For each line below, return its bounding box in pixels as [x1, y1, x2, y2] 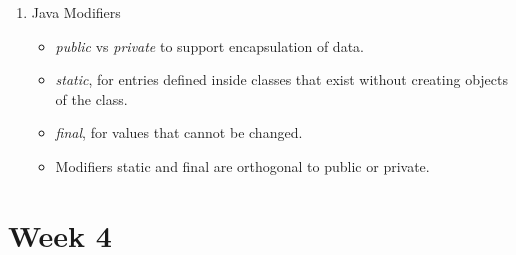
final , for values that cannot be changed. [55, 122, 303, 143]
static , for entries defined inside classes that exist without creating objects [55, 69, 508, 90]
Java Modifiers [31, 2, 121, 22]
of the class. [55, 88, 128, 109]
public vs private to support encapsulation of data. [55, 35, 364, 56]
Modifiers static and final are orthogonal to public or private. [55, 155, 430, 176]
